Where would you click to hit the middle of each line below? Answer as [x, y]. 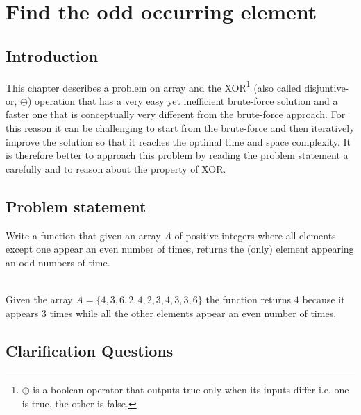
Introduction [52, 55]
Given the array [39, 299]
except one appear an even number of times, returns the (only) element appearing [180, 249]
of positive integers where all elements [255, 235]
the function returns [249, 299]
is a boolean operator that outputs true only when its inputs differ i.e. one [191, 390]
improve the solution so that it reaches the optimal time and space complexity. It [178, 141]
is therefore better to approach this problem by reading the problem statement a [177, 155]
